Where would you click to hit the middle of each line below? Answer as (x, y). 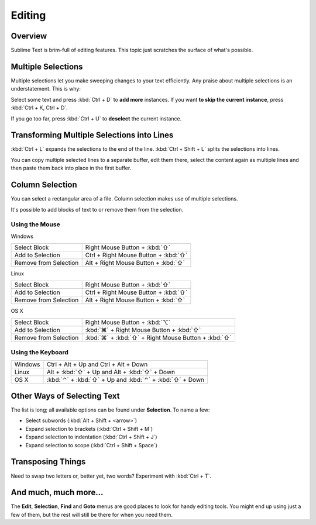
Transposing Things (48, 462)
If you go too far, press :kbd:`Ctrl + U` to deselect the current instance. (96, 118)
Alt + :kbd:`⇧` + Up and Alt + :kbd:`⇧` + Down (111, 372)
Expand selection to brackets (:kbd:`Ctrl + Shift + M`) (89, 429)
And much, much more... (57, 493)
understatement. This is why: (46, 89)
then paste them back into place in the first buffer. (71, 168)
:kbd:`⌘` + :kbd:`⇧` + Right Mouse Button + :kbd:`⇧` (159, 337)
